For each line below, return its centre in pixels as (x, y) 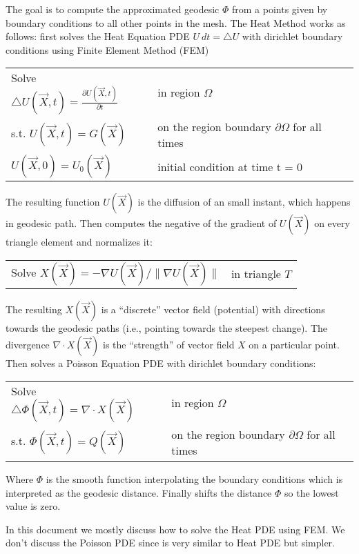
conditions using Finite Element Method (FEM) (107, 49)
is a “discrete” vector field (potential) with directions (213, 309)
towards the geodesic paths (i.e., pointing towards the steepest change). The (167, 327)
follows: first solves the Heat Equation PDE (98, 36)
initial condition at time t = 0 (230, 166)
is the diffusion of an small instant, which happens (244, 202)
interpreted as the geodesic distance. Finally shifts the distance (139, 492)
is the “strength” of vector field (169, 344)
